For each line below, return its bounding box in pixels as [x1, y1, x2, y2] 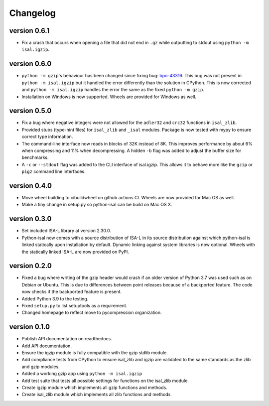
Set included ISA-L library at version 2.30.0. [21, 228, 112, 234]
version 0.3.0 [9, 215, 52, 223]
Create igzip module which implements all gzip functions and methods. [21, 385, 167, 391]
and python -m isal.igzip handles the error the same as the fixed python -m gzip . [21, 87, 204, 93]
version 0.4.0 [9, 181, 52, 190]
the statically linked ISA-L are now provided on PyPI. [21, 249, 130, 255]
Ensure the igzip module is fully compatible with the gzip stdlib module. [21, 350, 168, 356]
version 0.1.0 [9, 323, 50, 331]
